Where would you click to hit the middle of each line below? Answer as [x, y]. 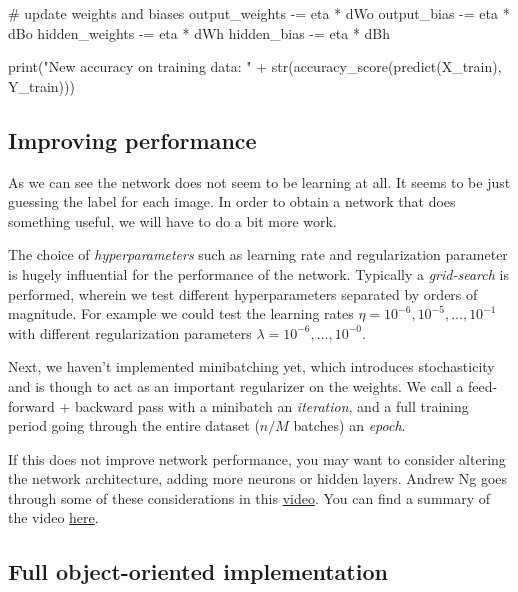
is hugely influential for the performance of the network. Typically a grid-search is [258, 273]
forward [31, 405]
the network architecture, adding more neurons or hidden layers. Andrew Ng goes [258, 478]
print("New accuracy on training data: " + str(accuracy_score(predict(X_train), [255, 66]
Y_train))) [41, 85]
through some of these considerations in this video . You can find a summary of [249, 497]
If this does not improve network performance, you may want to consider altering [257, 458]
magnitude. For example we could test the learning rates [181, 313]
